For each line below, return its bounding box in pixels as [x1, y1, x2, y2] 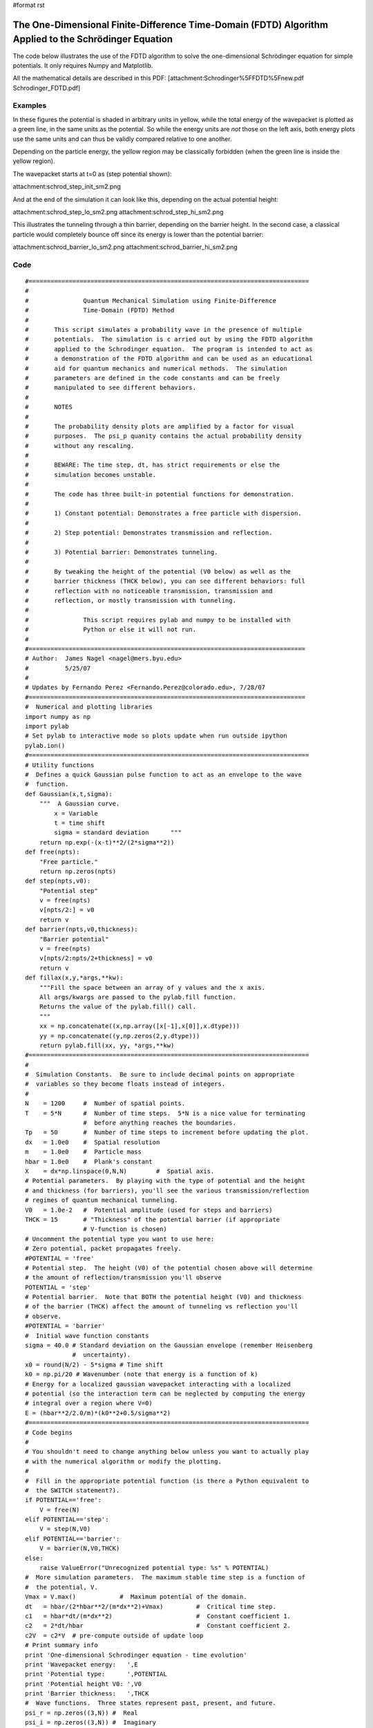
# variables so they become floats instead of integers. [25, 1080, 226, 1088]
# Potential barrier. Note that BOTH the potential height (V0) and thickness [25, 1293, 302, 1301]
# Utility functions [25, 761, 95, 769]
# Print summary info [25, 1642, 98, 1649]
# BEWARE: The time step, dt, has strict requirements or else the [25, 461, 280, 469]
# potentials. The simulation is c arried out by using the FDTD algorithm [25, 335, 313, 344]
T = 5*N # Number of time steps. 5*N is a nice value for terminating [25, 1109, 306, 1117]
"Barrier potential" [39, 935, 109, 943]
